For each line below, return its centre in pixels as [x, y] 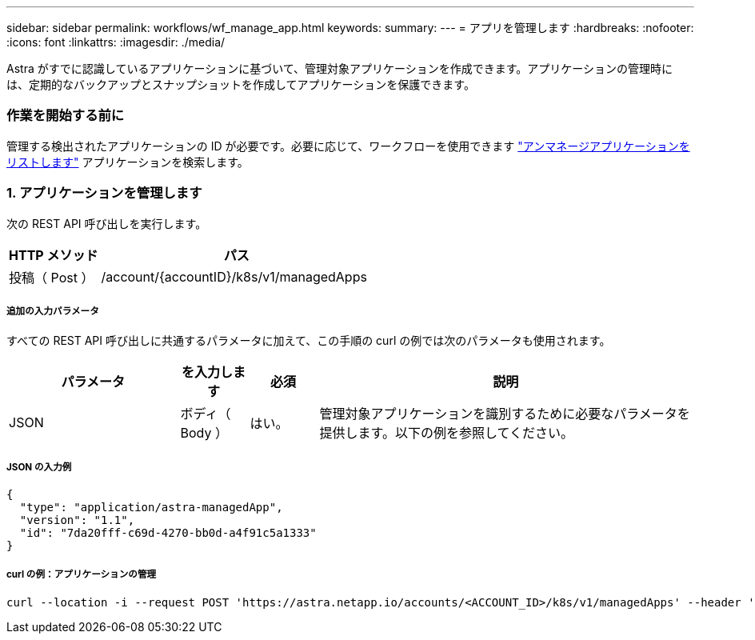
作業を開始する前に [66, 116]
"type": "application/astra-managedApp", [151, 508]
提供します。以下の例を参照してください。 [446, 433]
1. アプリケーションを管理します [104, 193]
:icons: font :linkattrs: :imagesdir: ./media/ [116, 42]
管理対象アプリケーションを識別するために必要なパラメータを [505, 414]
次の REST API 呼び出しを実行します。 [107, 223]
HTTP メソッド [54, 255]
